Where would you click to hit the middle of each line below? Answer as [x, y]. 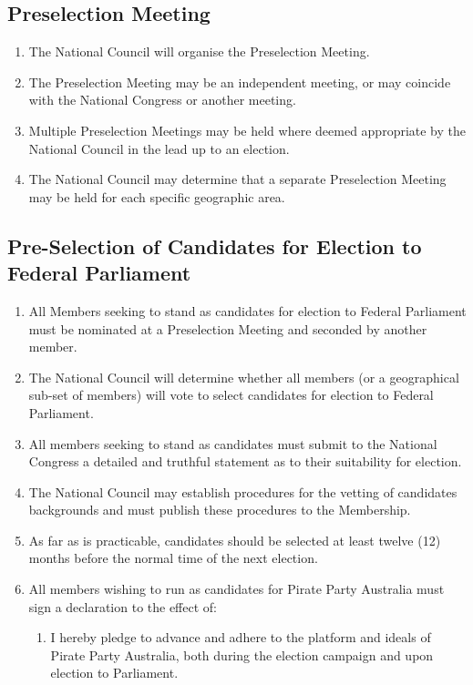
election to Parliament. [114, 673]
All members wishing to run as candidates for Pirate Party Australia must [236, 589]
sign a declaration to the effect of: [123, 606]
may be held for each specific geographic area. [157, 196]
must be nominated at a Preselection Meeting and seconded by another [228, 328]
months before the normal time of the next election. [173, 558]
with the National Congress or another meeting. [162, 100]
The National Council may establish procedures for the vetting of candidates [243, 491]
